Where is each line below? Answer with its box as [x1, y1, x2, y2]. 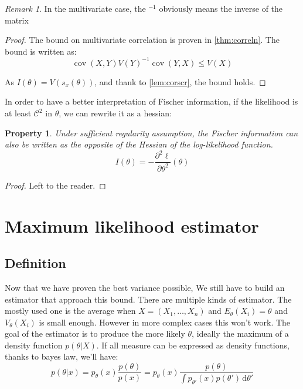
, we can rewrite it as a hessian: [59, 107, 172, 119]
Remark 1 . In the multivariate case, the [5, 2, 146, 14]
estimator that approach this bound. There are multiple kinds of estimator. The [5, 293, 292, 305]
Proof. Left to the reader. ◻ [5, 179, 106, 191]
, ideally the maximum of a [192, 327, 289, 340]
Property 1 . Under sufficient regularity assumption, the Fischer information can [5, 126, 298, 139]
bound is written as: [5, 45, 77, 57]
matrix [5, 14, 29, 26]
